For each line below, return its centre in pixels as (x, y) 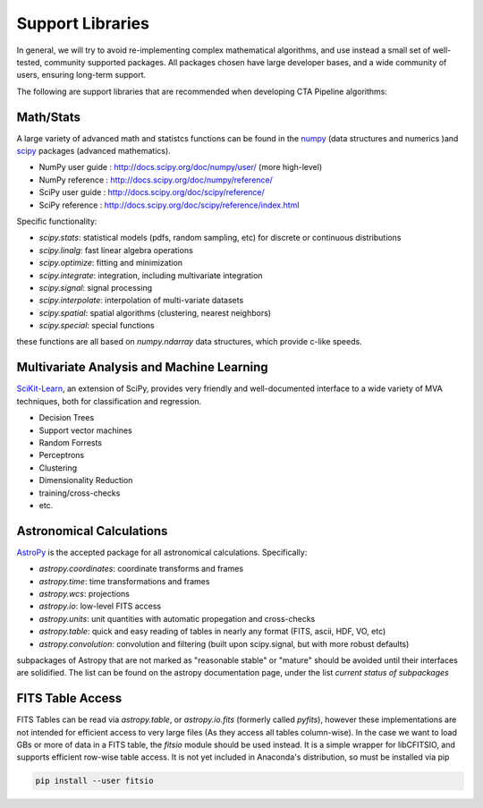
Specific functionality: (57, 221)
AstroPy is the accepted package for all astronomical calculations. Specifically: (162, 552)
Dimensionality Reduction (86, 481)
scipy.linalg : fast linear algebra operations (116, 250)
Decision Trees (67, 418)
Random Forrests (71, 442)
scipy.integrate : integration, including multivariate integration (151, 275)
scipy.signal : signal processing (95, 287)
